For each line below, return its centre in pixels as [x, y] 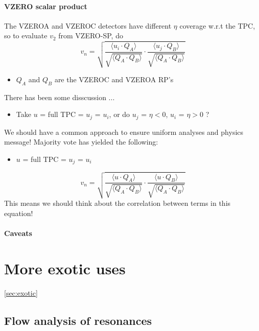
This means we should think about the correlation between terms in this [117, 203]
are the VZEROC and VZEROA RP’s [114, 79]
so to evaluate [26, 36]
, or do [120, 114]
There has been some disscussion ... [60, 97]
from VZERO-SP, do [91, 36]
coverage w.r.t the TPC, [217, 25]
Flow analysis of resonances [78, 320]
